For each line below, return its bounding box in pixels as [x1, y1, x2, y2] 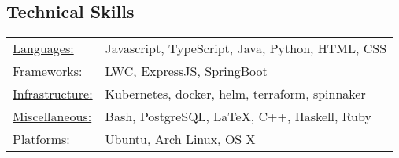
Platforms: [13, 130, 70, 149]
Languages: [13, 39, 74, 58]
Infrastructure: [13, 84, 93, 103]
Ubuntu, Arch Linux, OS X [105, 130, 256, 149]
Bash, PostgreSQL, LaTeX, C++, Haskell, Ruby [105, 107, 371, 126]
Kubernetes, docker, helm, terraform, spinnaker [105, 84, 366, 103]
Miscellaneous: [13, 107, 92, 126]
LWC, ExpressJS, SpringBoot [105, 62, 268, 81]
